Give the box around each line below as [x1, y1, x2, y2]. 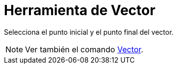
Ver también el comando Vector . [25, 44, 144, 54]
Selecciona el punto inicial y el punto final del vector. [4, 27, 174, 36]
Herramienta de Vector [4, 2, 155, 19]
